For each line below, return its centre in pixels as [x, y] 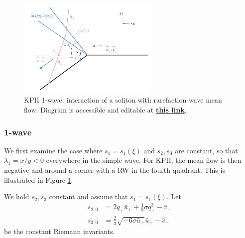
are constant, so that [206, 150]
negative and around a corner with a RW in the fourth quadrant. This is [115, 170]
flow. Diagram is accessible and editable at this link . [105, 110]
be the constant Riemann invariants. [60, 231]
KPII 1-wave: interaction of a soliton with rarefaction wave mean [123, 100]
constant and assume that [88, 196]
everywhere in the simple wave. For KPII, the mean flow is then [144, 160]
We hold [17, 196]
